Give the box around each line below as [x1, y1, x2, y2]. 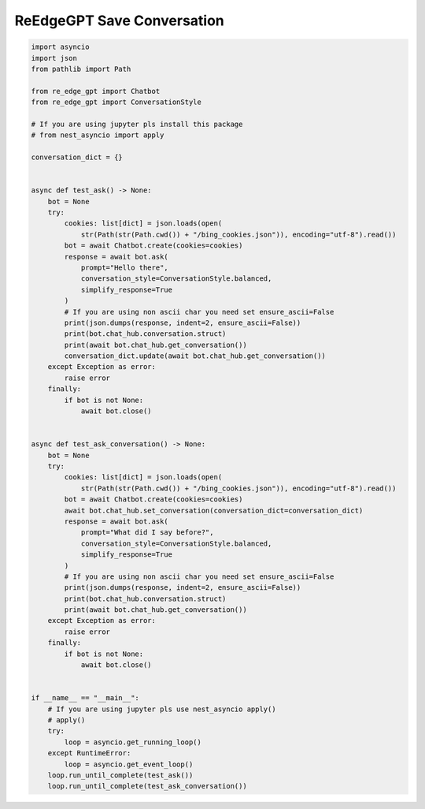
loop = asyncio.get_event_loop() [64, 759, 194, 769]
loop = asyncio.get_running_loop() [64, 737, 202, 747]
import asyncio [31, 43, 90, 51]
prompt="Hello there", [80, 263, 168, 272]
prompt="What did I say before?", [80, 528, 214, 537]
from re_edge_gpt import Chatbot [31, 87, 161, 95]
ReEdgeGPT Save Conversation [14, 12, 224, 29]
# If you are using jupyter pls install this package [31, 119, 243, 129]
